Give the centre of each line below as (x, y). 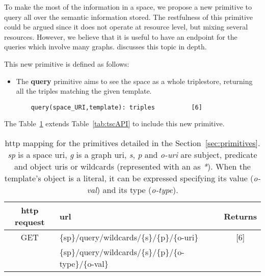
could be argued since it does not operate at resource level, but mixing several (126, 27)
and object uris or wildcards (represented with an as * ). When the (132, 166)
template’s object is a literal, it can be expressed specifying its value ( (129, 178)
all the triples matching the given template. (84, 91)
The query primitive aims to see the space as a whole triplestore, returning (134, 81)
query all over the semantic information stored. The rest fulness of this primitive (128, 17)
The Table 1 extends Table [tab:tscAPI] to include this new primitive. (114, 123)
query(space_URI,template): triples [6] (116, 107)
